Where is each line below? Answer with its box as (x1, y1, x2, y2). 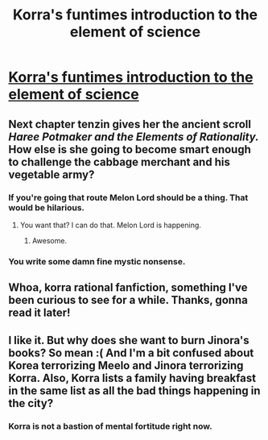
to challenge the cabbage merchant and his (8, 155, 231, 168)
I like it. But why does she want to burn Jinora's (8, 333, 249, 347)
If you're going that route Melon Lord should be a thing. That (8, 192, 249, 203)
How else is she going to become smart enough (8, 143, 252, 156)
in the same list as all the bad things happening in (8, 384, 261, 397)
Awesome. (31, 235, 67, 245)
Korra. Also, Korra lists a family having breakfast (8, 371, 256, 384)
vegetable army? (8, 168, 95, 181)
